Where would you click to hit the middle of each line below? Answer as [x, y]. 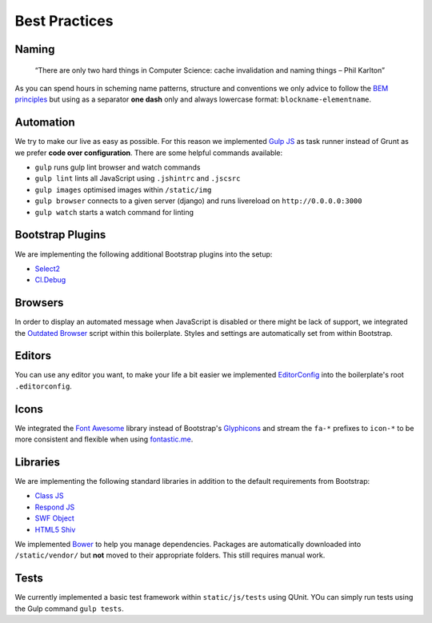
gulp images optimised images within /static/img [123, 190]
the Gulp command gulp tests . [69, 609]
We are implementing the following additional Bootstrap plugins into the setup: [144, 254]
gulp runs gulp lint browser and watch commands [118, 167]
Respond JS [55, 507]
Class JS [49, 496]
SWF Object [55, 518]
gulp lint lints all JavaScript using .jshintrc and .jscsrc [138, 178]
